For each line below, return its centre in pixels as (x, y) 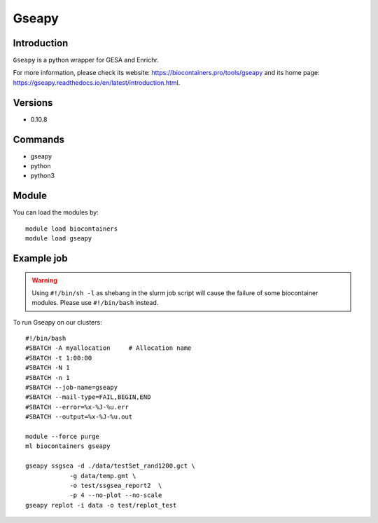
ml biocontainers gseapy (68, 446)
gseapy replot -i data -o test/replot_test (101, 505)
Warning (44, 280)
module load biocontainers (72, 229)
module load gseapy (59, 239)
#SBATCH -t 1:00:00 (59, 358)
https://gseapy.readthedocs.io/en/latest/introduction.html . (97, 82)
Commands (39, 139)
